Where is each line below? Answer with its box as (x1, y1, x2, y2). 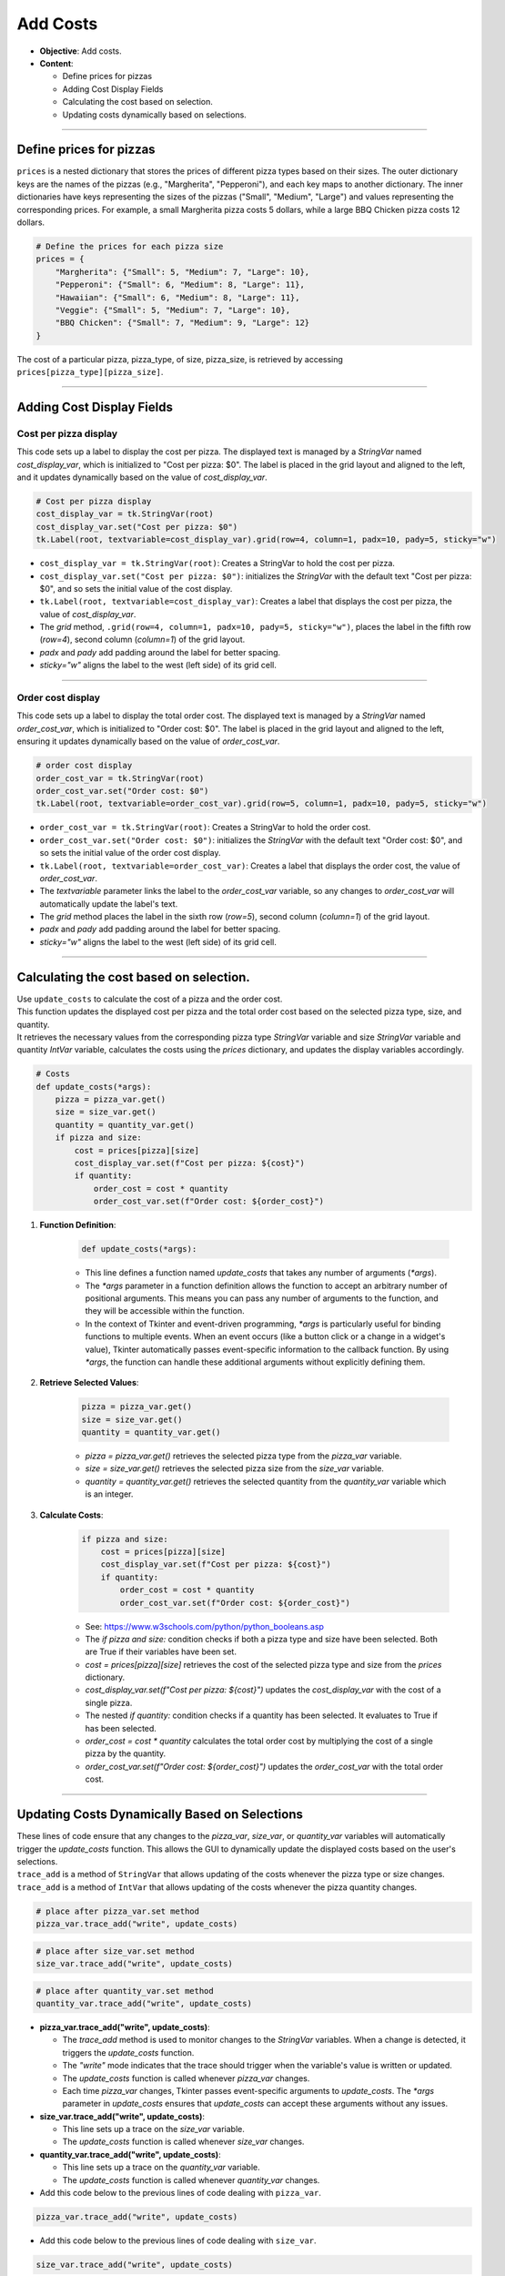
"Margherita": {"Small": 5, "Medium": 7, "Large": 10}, (55, 267, 310, 277)
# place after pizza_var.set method (35, 1905, 200, 1916)
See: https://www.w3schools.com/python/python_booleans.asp (85, 1621, 325, 1631)
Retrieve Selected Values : (39, 1377, 139, 1388)
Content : (39, 57, 74, 68)
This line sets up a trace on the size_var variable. (62, 2124, 245, 2135)
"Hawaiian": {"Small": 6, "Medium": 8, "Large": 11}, (55, 292, 300, 302)
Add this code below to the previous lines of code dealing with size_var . (39, 2235, 318, 2246)
